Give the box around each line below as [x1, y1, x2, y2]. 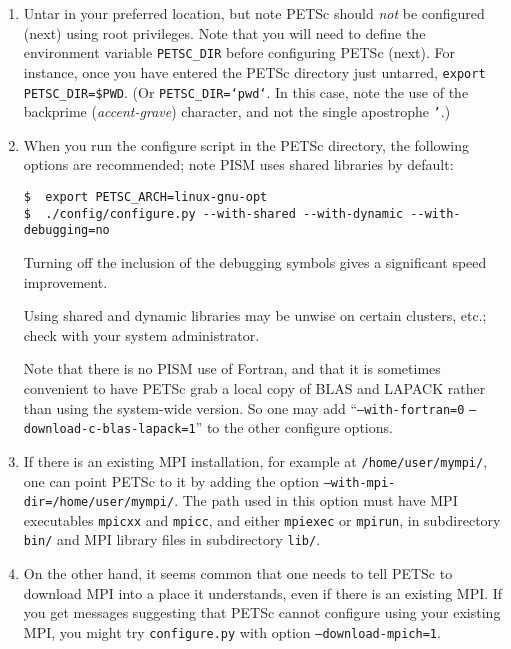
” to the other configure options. [195, 417, 393, 438]
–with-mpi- [323, 475, 396, 490]
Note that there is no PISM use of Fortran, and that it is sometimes [23, 358, 441, 379]
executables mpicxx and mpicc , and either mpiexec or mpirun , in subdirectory [23, 509, 501, 530]
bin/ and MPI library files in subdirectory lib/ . [23, 529, 321, 550]
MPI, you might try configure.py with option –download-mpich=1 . [23, 621, 441, 642]
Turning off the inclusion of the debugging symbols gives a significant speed [23, 251, 487, 272]
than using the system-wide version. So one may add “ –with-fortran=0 [23, 397, 465, 418]
